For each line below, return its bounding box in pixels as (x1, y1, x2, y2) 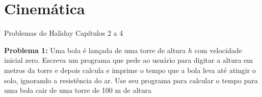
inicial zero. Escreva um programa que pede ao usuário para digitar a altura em (4, 55, 253, 65)
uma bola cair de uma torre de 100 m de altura (4, 85, 152, 95)
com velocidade (194, 44, 242, 55)
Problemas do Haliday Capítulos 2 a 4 (4, 28, 123, 38)
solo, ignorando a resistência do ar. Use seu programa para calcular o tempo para (4, 75, 258, 85)
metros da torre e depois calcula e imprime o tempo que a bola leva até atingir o (4, 64, 256, 75)
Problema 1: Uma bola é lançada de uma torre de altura (4, 44, 186, 55)
